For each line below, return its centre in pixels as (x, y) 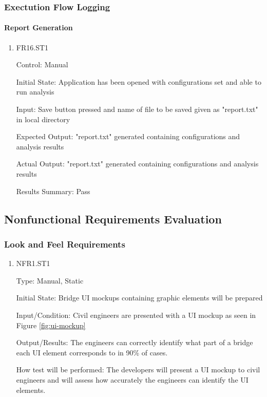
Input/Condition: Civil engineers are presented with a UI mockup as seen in (136, 315)
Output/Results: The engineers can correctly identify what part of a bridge (135, 342)
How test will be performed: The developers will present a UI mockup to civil (138, 370)
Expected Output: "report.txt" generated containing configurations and (128, 136)
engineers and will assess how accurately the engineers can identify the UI (132, 379)
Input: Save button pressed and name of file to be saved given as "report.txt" (137, 109)
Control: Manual (42, 64)
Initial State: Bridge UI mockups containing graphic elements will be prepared (139, 298)
